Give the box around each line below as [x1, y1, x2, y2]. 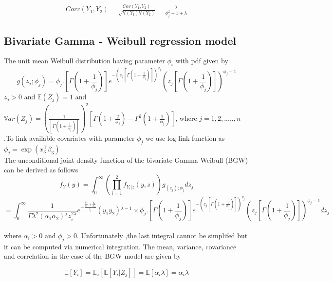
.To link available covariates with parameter [4, 133, 135, 143]
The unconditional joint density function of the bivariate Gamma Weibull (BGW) [4, 155, 248, 165]
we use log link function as [146, 133, 225, 143]
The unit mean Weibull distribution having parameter [4, 56, 165, 66]
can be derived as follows [4, 164, 78, 174]
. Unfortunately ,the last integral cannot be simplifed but [77, 230, 248, 240]
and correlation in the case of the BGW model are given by [4, 251, 181, 261]
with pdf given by [175, 56, 228, 66]
